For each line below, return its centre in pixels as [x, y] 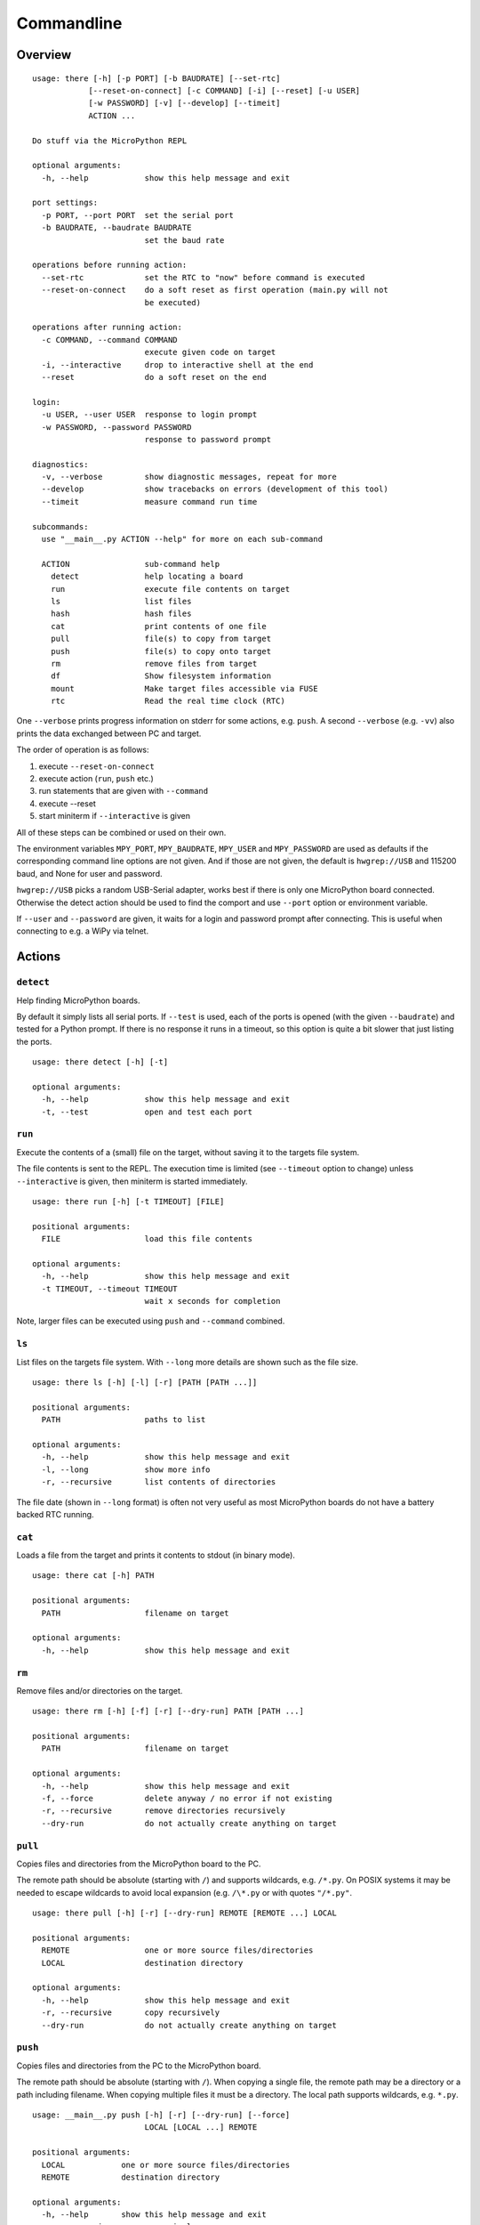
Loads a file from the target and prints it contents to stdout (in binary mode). [156, 1555]
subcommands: [60, 526]
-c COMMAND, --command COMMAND [109, 340]
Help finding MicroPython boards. [79, 1000]
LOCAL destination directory [142, 1963]
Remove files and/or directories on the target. [100, 1690]
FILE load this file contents [147, 1239]
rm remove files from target [154, 663]
